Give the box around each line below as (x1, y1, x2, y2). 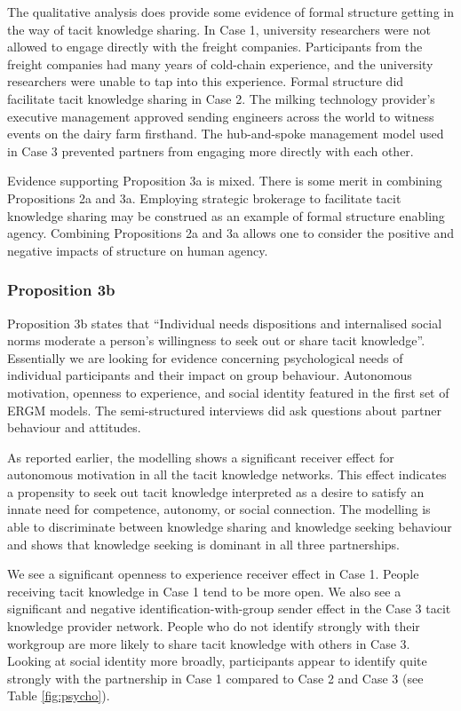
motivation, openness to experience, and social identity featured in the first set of (7, 383, 449, 401)
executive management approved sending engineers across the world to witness (7, 107, 434, 125)
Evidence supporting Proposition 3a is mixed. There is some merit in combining (7, 171, 442, 190)
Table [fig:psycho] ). (7, 686, 110, 705)
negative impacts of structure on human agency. (7, 241, 268, 259)
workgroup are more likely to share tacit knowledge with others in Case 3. (7, 634, 410, 652)
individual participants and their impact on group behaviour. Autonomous (7, 366, 412, 384)
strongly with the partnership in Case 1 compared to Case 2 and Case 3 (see (7, 668, 424, 687)
